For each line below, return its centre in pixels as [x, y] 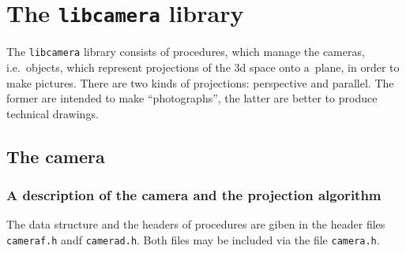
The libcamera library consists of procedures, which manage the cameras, [186, 52]
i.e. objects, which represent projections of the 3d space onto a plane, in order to [203, 67]
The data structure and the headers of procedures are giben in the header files [196, 224]
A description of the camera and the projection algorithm [194, 194]
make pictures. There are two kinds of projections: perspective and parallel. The [200, 82]
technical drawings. [53, 113]
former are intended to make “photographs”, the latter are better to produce [192, 98]
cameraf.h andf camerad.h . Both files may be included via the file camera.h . [193, 239]
